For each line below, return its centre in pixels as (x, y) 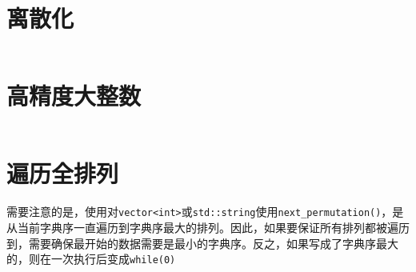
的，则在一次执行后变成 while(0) (91, 259)
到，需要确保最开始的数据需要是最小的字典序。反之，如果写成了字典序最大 (202, 243)
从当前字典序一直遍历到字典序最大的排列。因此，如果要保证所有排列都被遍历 (208, 228)
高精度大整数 (74, 96)
